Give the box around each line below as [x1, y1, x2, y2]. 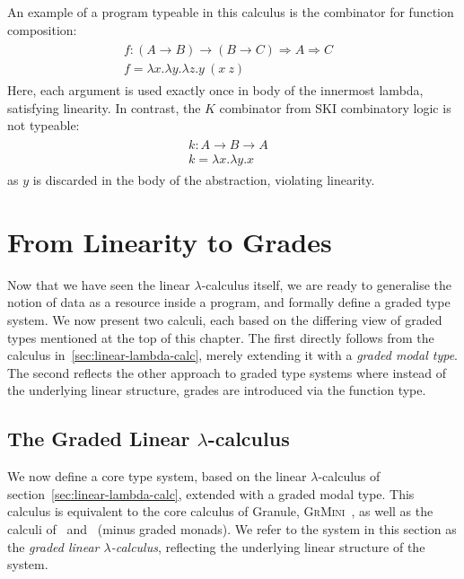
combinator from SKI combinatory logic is [219, 98, 451, 117]
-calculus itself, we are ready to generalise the [201, 275, 452, 294]
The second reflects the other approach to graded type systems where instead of [7, 363, 447, 382]
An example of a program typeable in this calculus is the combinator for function [7, 3, 454, 21]
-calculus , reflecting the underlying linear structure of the [110, 537, 425, 556]
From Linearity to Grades [7, 223, 332, 259]
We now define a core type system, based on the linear [7, 467, 307, 486]
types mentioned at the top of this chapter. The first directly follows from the [7, 328, 434, 347]
